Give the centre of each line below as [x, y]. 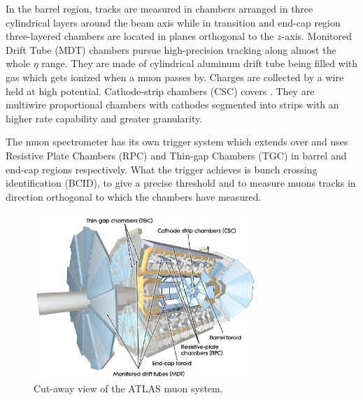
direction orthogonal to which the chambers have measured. [134, 196]
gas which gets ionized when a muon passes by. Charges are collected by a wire [175, 77]
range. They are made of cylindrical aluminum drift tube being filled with [200, 63]
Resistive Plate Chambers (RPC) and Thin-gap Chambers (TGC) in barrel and [176, 155]
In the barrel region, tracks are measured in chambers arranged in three [159, 8]
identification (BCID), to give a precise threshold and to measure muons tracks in [181, 183]
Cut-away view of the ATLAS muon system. [128, 388]
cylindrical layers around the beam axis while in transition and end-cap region [173, 22]
